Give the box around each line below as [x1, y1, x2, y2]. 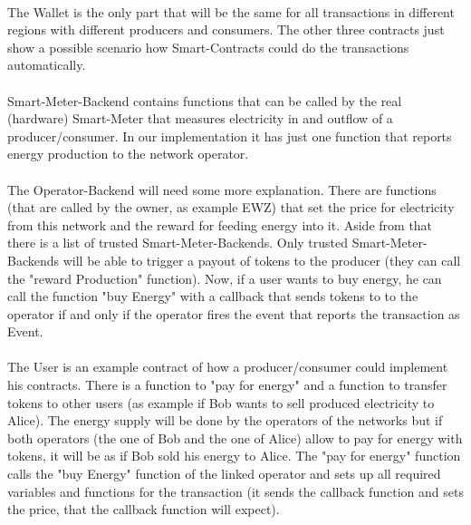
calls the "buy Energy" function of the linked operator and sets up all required [7, 464, 441, 483]
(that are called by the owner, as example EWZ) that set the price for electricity [7, 198, 455, 217]
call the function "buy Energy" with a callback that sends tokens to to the [7, 287, 418, 306]
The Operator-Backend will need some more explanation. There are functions [7, 180, 437, 199]
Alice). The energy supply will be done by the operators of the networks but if [7, 411, 443, 430]
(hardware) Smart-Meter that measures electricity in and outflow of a [7, 109, 393, 128]
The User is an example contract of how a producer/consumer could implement [7, 357, 448, 376]
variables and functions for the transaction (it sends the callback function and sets [7, 481, 464, 501]
